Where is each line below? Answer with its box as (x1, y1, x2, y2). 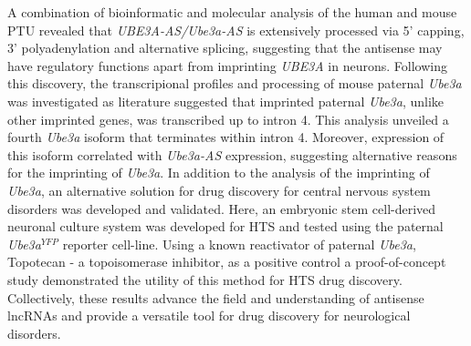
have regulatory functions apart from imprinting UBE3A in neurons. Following (7, 56, 447, 75)
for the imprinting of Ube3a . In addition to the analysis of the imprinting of (7, 163, 430, 182)
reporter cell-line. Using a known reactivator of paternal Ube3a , (62, 234, 416, 253)
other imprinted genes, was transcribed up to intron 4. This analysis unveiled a (7, 109, 449, 128)
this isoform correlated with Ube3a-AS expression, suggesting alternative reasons (7, 145, 457, 164)
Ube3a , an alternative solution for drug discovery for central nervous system (7, 180, 431, 199)
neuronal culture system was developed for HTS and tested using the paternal (7, 217, 444, 236)
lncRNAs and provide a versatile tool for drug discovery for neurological (7, 306, 411, 325)
